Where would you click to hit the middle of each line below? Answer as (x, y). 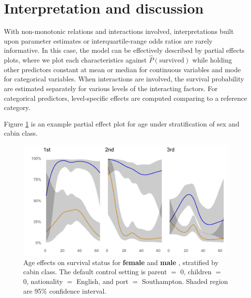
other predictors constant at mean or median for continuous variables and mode (122, 69)
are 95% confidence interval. (65, 290)
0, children (196, 272)
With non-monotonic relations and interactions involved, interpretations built (119, 31)
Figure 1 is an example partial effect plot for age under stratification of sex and (122, 123)
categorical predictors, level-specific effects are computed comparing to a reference (125, 98)
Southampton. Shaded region (185, 281)
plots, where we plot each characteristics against (75, 60)
